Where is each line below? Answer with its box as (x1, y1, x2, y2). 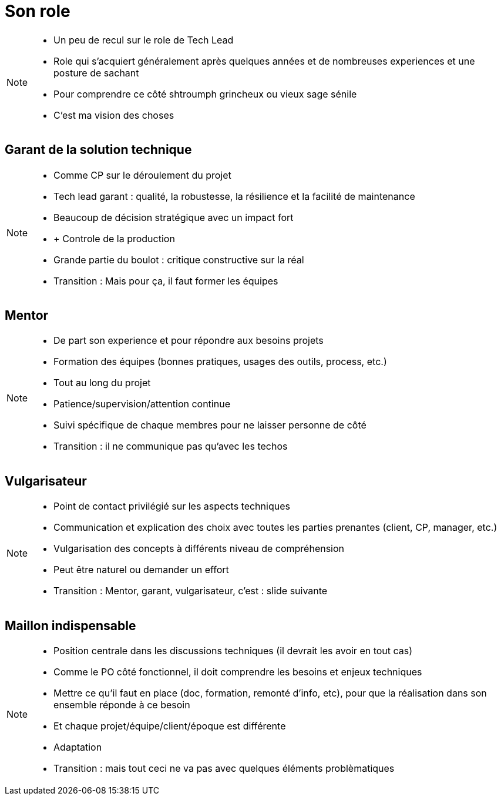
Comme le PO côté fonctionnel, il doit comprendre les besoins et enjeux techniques (53, 666, 422, 678)
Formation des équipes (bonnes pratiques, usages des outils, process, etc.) (53, 356, 387, 368)
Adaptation (53, 741, 102, 754)
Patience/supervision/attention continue (53, 398, 230, 410)
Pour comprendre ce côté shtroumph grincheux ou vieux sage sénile (53, 88, 357, 100)
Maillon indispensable (5, 618, 136, 633)
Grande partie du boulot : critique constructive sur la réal (53, 253, 304, 266)
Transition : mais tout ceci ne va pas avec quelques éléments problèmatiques (53, 762, 395, 775)
